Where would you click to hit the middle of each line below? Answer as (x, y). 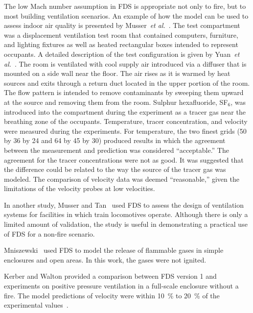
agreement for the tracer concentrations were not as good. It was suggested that (124, 159)
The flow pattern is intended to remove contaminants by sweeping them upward (124, 92)
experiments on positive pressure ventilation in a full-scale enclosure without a (121, 286)
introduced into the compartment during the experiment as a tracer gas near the (125, 111)
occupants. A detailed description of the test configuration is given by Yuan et (122, 54)
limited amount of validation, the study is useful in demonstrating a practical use (126, 224)
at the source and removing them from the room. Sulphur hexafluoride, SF (116, 102)
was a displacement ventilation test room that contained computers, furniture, (121, 35)
